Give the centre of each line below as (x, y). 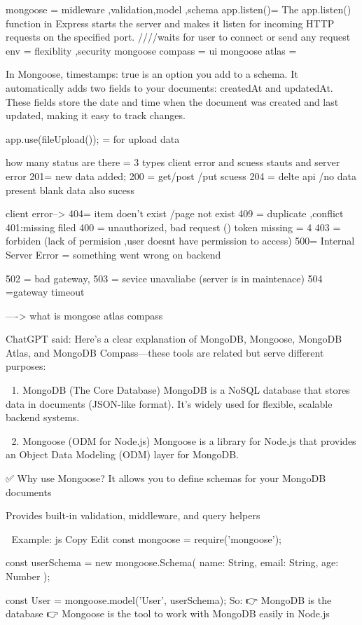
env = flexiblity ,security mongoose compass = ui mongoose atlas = (151, 50)
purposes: (26, 366)
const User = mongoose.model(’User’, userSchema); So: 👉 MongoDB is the (169, 599)
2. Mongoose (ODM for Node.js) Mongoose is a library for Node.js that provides (184, 440)
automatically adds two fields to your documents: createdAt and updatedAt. (169, 87)
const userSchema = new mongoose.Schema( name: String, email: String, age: (172, 562)
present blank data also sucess (70, 190)
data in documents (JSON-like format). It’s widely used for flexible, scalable (169, 403)
